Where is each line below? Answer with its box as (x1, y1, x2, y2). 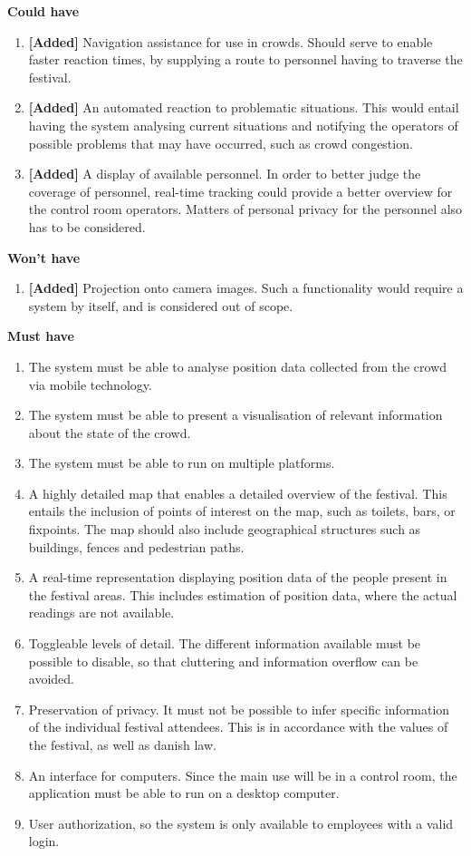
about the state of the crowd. (28, 423, 191, 442)
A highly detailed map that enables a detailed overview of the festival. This (28, 483, 447, 502)
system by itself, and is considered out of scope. (28, 296, 293, 315)
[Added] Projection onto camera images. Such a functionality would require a (28, 278, 464, 297)
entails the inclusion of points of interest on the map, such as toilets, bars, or (28, 501, 456, 520)
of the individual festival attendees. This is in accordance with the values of (28, 717, 448, 736)
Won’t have (7, 248, 81, 267)
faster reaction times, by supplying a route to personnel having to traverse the (28, 50, 463, 69)
